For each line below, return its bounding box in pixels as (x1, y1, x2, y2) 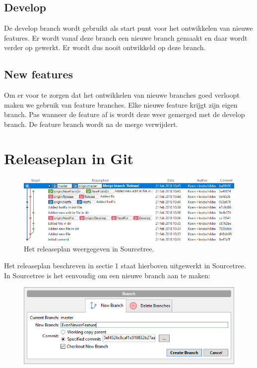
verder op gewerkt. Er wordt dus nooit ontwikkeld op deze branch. (4, 42, 206, 53)
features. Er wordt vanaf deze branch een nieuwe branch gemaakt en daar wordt (4, 32, 248, 43)
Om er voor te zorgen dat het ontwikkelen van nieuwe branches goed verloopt (4, 90, 240, 100)
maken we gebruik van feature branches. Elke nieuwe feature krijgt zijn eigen (4, 99, 238, 110)
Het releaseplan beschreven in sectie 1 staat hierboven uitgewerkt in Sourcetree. (4, 260, 246, 271)
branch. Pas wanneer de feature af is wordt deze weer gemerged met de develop (4, 109, 245, 120)
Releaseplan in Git (4, 148, 134, 168)
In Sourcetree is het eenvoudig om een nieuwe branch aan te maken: (4, 270, 210, 280)
